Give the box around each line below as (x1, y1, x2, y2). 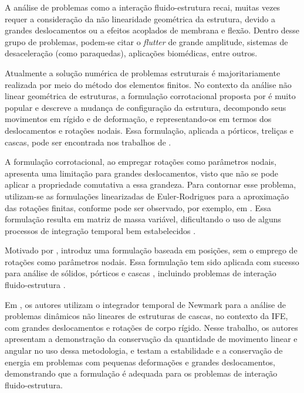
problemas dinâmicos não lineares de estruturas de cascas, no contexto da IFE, (5, 310, 288, 322)
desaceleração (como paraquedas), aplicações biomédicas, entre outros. (5, 47, 258, 59)
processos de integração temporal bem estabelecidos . (5, 224, 196, 236)
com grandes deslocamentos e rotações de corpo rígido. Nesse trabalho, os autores (5, 321, 298, 333)
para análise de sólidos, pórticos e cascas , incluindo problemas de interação (5, 267, 276, 279)
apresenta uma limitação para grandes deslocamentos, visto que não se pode (5, 167, 279, 179)
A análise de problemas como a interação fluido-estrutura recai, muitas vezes (5, 1, 281, 13)
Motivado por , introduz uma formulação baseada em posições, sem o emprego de (5, 244, 298, 256)
